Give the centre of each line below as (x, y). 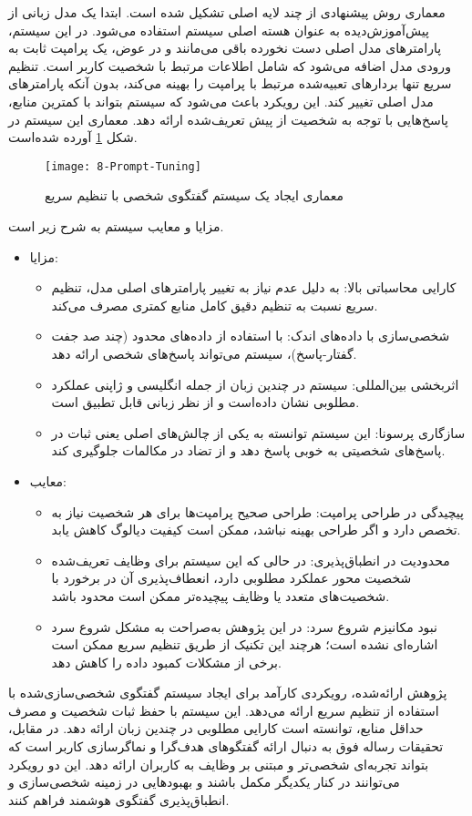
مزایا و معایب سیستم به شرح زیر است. (116, 226)
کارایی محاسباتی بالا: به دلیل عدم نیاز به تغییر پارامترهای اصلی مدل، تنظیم (254, 287)
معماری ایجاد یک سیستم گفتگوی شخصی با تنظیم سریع (194, 195)
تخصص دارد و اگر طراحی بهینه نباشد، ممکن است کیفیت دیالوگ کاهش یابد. (256, 530)
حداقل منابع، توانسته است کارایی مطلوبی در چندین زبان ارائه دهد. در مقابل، (216, 728)
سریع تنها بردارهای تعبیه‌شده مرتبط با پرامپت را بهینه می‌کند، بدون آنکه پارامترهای (230, 83)
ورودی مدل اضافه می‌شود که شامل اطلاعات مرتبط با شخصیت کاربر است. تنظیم (230, 65)
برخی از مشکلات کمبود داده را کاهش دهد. (166, 662)
